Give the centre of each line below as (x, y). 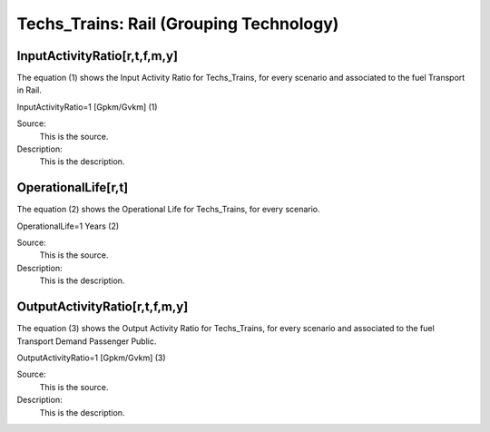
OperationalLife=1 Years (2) (68, 226)
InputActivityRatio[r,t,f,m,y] (98, 56)
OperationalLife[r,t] (73, 187)
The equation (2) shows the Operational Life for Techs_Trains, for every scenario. (169, 210)
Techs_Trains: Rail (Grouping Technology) (178, 24)
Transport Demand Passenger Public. (87, 341)
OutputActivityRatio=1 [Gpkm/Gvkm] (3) (92, 358)
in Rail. (29, 90)
